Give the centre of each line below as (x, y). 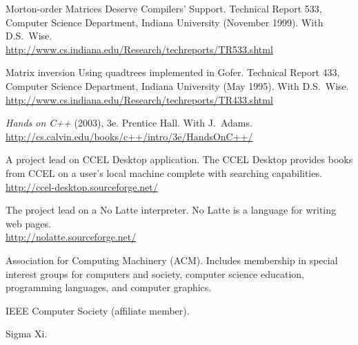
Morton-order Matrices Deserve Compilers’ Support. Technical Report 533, (164, 8)
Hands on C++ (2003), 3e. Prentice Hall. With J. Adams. (129, 123)
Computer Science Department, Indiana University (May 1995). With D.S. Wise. (177, 85)
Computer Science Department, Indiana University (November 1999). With (165, 22)
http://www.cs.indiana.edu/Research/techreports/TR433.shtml (139, 99)
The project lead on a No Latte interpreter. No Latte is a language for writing (171, 210)
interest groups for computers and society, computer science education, (155, 273)
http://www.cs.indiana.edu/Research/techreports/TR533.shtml (139, 49)
